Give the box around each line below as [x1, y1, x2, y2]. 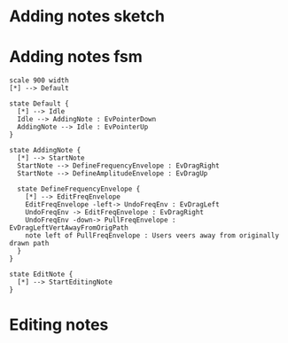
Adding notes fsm [9, 47, 144, 67]
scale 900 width [9, 76, 69, 85]
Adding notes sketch [9, 6, 166, 27]
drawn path [9, 239, 50, 248]
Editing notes [9, 315, 109, 335]
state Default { [9, 99, 69, 108]
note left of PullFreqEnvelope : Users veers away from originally [25, 231, 279, 240]
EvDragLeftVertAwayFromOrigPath [9, 223, 128, 232]
